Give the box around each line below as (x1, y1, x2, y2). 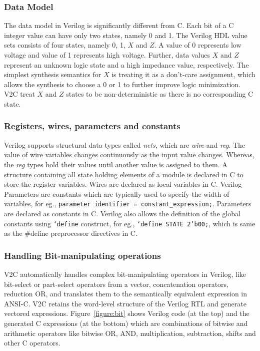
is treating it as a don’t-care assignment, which (111, 69, 255, 80)
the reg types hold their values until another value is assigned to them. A (4, 159, 227, 169)
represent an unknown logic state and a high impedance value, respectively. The (4, 59, 249, 70)
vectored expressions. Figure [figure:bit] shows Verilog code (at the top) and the (4, 308, 249, 318)
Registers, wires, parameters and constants (4, 120, 180, 132)
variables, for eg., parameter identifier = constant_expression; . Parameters (4, 198, 251, 209)
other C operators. (4, 337, 60, 348)
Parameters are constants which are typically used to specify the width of (4, 188, 229, 199)
